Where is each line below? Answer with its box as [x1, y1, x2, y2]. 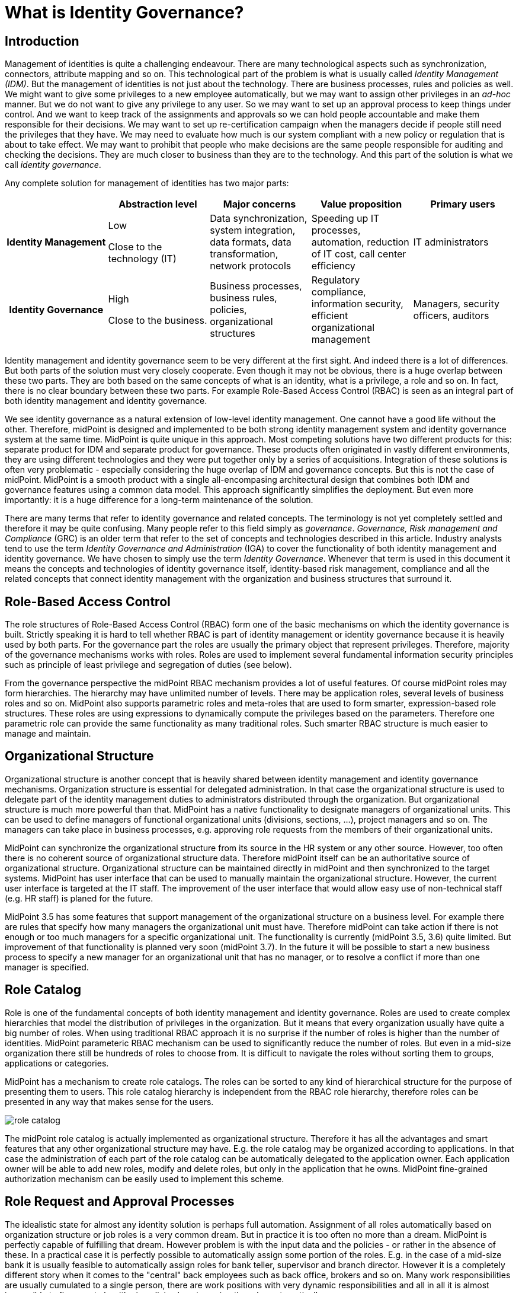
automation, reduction [311, 236, 409, 249]
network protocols [210, 260, 291, 272]
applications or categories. [5, 1058, 109, 1068]
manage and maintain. [5, 728, 91, 739]
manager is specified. [5, 961, 89, 972]
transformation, [210, 248, 278, 260]
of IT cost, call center [311, 248, 406, 260]
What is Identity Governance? [5, 2, 244, 23]
